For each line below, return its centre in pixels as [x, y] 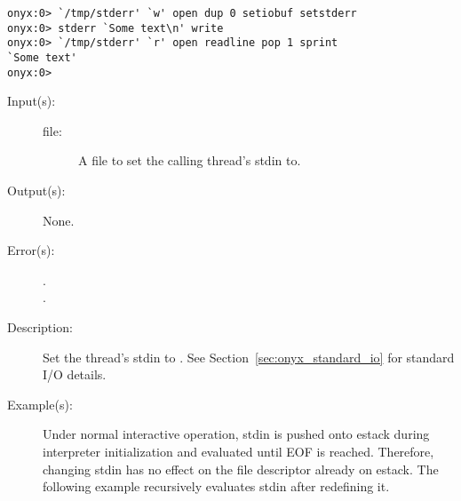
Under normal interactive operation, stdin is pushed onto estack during [236, 434]
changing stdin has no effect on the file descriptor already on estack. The [241, 469]
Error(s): [31, 250]
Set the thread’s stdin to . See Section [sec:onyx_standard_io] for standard [249, 357]
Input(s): [32, 101]
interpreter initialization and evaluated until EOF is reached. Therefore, [238, 451]
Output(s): [36, 191]
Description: [40, 327]
